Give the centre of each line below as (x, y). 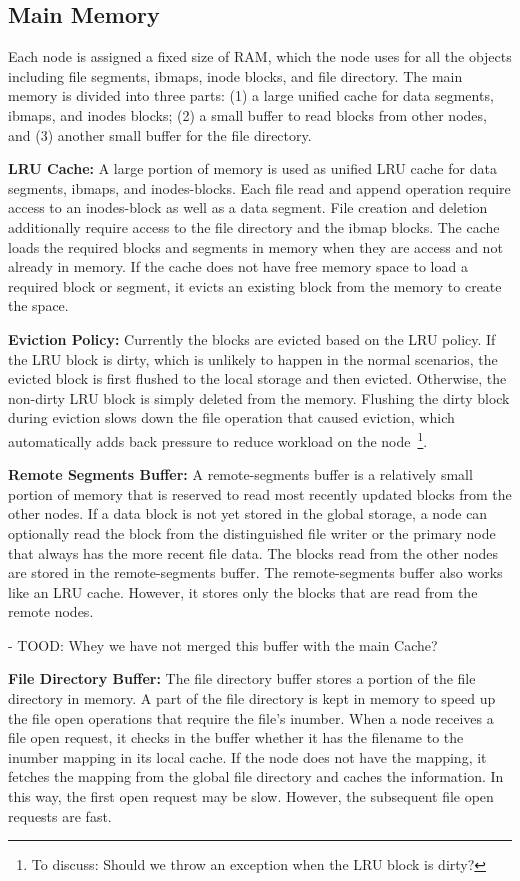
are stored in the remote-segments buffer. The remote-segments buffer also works (255, 572)
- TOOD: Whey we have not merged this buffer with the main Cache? (223, 644)
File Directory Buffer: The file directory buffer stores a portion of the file (242, 678)
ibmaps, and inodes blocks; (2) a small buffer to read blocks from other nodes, (247, 114)
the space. (38, 305)
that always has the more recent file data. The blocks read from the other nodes (253, 552)
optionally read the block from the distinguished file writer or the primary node (252, 532)
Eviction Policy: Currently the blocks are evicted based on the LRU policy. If (252, 338)
